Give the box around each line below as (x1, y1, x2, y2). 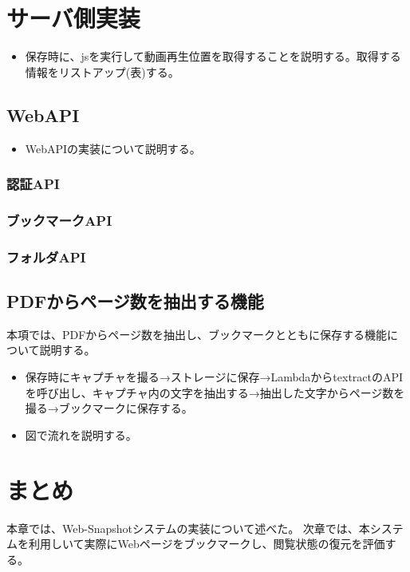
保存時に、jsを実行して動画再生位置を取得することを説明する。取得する (25, 48, 401, 65)
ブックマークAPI (6, 210, 112, 230)
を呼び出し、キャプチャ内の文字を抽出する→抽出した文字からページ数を (25, 384, 405, 400)
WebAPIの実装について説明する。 (25, 140, 201, 156)
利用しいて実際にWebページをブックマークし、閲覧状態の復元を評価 (28, 535, 385, 552)
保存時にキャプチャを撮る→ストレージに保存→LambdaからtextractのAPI (25, 369, 404, 385)
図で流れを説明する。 (25, 426, 137, 443)
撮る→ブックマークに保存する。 (25, 400, 193, 416)
